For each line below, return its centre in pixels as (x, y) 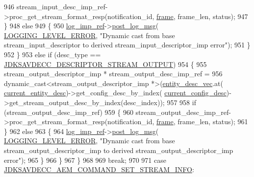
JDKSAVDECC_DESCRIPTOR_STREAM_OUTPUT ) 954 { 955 (105, 64)
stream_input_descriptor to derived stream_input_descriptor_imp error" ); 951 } (127, 45)
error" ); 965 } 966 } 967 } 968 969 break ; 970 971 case (85, 160)
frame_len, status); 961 (213, 122)
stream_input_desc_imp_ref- (62, 6)
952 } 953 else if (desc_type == (52, 54)
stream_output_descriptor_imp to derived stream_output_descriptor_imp (119, 150)
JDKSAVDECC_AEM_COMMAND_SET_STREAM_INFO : (99, 169)
